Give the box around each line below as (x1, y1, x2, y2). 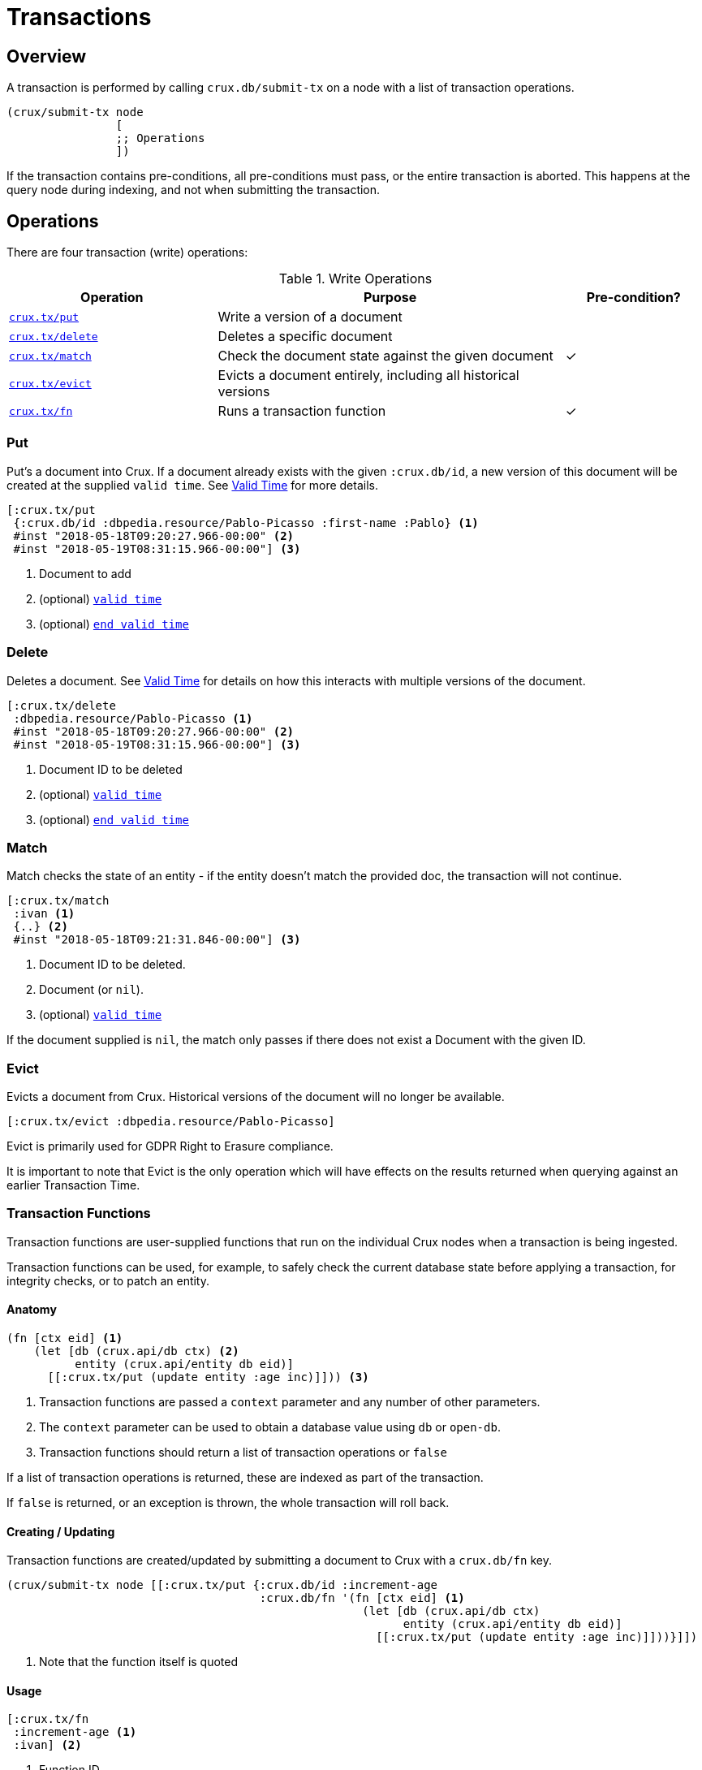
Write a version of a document (217, 309, 403, 326)
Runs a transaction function (217, 403, 386, 420)
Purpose (363, 289, 417, 306)
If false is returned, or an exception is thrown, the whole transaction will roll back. (6, 1495, 450, 1509)
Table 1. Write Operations (278, 270, 433, 287)
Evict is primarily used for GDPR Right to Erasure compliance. (6, 1139, 334, 1154)
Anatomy (6, 1302, 57, 1317)
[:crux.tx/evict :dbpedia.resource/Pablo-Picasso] (6, 1115, 335, 1129)
